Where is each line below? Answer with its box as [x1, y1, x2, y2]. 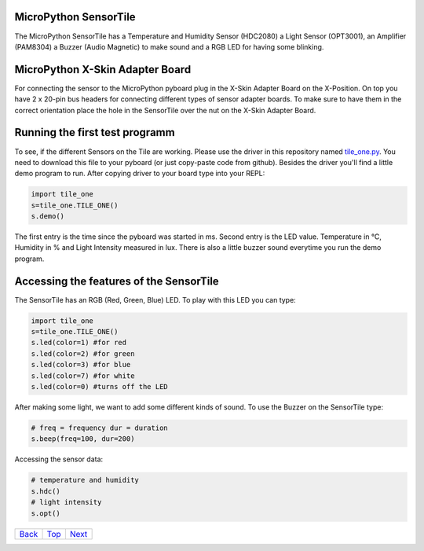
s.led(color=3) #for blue [31, 360, 131, 369]
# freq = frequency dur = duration [31, 424, 168, 432]
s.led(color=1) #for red [31, 338, 127, 347]
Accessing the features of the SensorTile [14, 274, 219, 288]
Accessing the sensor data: [14, 454, 104, 464]
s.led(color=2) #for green [31, 349, 135, 358]
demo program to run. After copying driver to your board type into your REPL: [14, 169, 265, 178]
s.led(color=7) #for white [31, 371, 135, 380]
